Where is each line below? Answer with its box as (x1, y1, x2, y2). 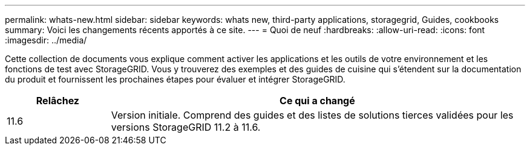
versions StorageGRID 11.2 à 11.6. (111, 121, 261, 133)
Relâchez (36, 95, 79, 107)
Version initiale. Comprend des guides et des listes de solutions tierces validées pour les (111, 109, 514, 121)
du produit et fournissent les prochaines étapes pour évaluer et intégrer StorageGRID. (5, 74, 345, 84)
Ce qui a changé (280, 95, 355, 107)
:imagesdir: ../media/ (5, 35, 87, 45)
